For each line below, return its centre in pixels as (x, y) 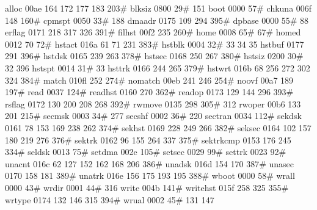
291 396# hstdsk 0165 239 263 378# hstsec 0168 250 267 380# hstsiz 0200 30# (154, 56)
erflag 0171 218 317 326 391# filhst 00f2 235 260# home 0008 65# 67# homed (153, 32)
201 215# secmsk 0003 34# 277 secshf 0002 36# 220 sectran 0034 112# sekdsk (153, 116)
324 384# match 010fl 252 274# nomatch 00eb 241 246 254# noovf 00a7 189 (149, 80)
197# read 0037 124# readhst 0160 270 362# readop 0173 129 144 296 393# (149, 92)
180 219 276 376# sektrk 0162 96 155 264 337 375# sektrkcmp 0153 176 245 (148, 139)
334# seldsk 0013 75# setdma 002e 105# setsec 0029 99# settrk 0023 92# (146, 152)
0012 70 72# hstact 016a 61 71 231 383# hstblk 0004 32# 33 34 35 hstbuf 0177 (155, 44)
